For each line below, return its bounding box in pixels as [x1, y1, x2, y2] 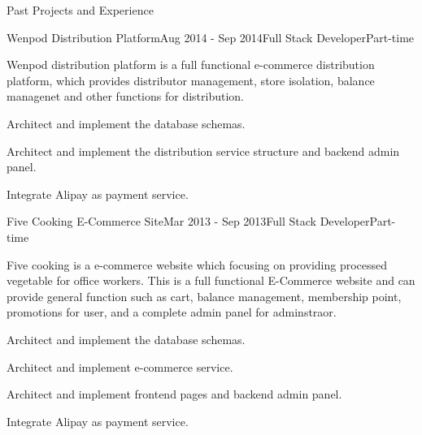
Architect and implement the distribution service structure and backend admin [7, 142, 400, 159]
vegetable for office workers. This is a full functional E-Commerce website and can [7, 272, 415, 289]
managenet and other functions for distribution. [7, 88, 244, 105]
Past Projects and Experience [7, 2, 154, 18]
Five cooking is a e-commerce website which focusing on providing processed [7, 256, 388, 273]
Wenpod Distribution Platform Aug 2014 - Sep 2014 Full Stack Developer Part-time [7, 28, 415, 45]
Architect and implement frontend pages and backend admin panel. [7, 385, 342, 403]
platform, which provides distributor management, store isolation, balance [7, 71, 375, 88]
